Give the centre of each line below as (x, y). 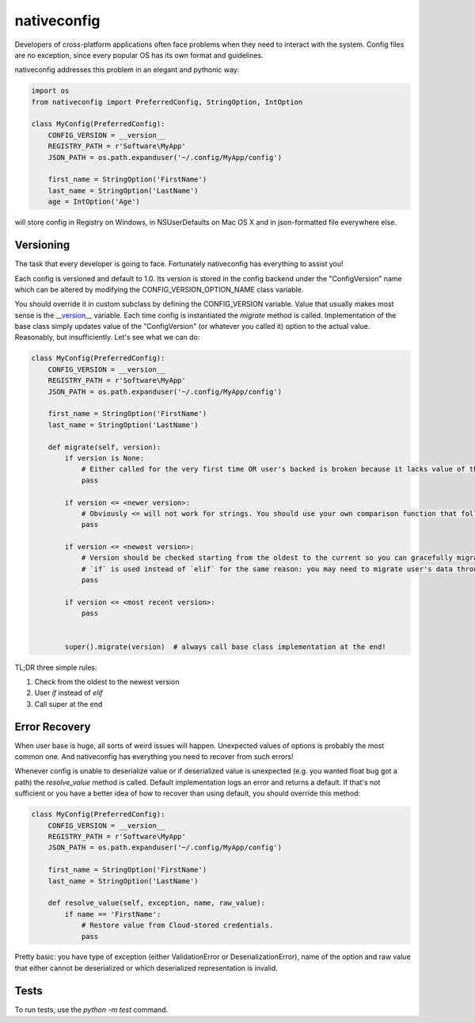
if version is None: (104, 458)
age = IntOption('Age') (94, 202)
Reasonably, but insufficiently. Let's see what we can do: (107, 338)
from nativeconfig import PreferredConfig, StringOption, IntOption (167, 102)
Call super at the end (68, 704)
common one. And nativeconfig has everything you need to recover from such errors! (154, 757)
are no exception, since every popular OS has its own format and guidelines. (139, 55)
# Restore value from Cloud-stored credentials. (177, 926)
